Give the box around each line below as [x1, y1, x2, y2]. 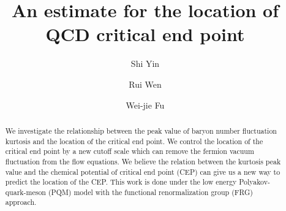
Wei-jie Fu [126, 98, 165, 111]
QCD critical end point [45, 21, 245, 47]
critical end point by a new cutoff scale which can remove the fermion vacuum [5, 146, 254, 156]
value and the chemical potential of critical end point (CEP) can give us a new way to [5, 166, 280, 177]
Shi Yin [130, 57, 160, 70]
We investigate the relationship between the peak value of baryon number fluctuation [5, 125, 277, 136]
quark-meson [5, 186, 46, 197]
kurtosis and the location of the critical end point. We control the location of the [5, 136, 263, 146]
